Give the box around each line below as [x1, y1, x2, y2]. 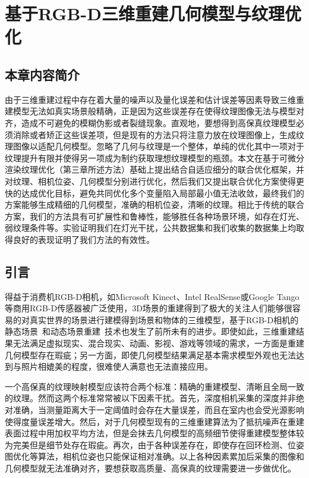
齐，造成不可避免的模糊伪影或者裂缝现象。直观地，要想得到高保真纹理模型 [5, 116, 296, 129]
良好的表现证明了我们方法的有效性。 [12, 233, 154, 245]
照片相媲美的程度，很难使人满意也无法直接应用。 [21, 360, 213, 373]
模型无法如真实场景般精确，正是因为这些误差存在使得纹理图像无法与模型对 [12, 105, 304, 117]
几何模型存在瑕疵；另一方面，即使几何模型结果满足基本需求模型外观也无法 [5, 348, 296, 361]
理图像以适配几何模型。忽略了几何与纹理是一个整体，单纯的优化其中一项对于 [5, 140, 304, 152]
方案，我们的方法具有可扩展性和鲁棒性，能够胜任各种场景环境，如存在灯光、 [5, 210, 304, 222]
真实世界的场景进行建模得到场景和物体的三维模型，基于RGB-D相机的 [29, 313, 299, 326]
